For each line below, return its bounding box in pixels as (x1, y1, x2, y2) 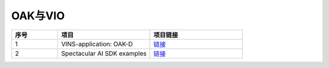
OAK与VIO (11, 9, 65, 22)
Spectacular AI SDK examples (61, 49, 147, 57)
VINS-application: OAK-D (61, 40, 133, 48)
